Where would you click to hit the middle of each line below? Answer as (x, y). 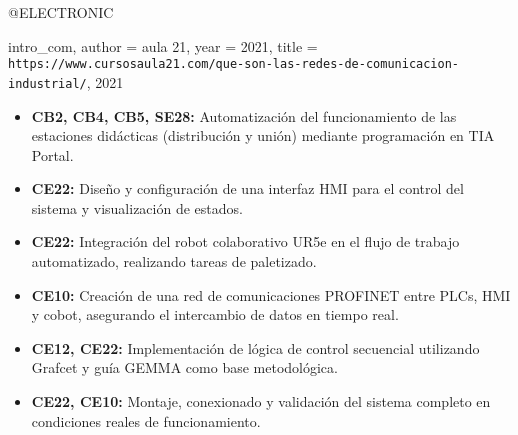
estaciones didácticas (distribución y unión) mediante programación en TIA (263, 135)
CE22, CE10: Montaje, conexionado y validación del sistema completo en (261, 401)
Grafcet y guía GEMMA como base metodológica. (184, 367)
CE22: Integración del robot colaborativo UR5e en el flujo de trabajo (245, 241)
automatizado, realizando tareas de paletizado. (174, 261)
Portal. (52, 154)
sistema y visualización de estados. (137, 207)
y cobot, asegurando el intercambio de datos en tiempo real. (215, 314)
